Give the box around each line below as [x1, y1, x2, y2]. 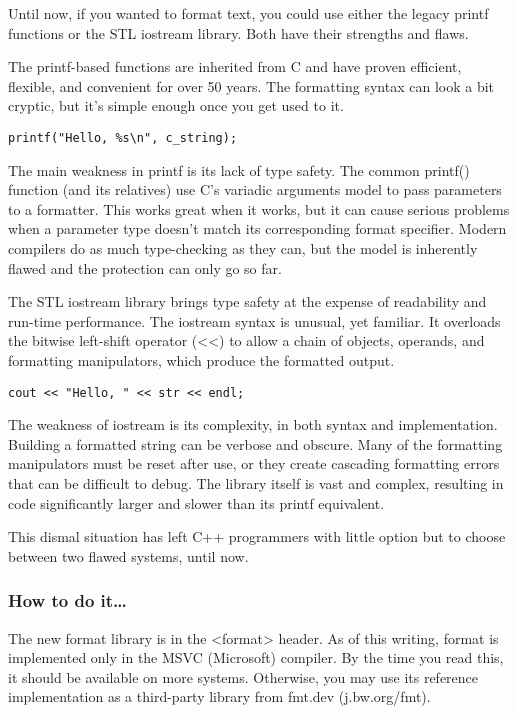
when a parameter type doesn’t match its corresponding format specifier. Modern [8, 218, 507, 239]
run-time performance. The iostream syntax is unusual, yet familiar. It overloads [8, 310, 501, 331]
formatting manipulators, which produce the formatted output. [8, 349, 395, 370]
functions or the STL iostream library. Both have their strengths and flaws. [8, 22, 469, 43]
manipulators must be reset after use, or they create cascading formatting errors [8, 453, 500, 474]
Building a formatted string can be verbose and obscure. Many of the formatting [8, 433, 503, 454]
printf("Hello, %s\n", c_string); [8, 130, 238, 145]
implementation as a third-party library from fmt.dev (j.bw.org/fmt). [8, 686, 431, 707]
